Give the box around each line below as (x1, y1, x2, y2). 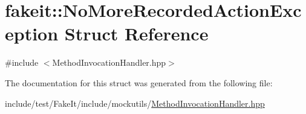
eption (5, 21, 59, 46)
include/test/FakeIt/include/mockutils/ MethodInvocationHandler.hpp (5, 97, 265, 109)
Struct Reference (64, 21, 209, 46)
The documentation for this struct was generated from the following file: (5, 76, 273, 89)
